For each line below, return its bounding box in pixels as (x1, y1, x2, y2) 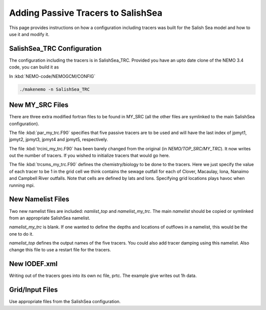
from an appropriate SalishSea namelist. (9, 215, 91, 221)
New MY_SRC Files (9, 101, 68, 109)
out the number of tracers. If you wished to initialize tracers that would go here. (9, 153, 170, 159)
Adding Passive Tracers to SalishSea (9, 7, 163, 18)
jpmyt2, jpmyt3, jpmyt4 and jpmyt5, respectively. (9, 137, 108, 142)
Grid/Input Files (9, 286, 58, 294)
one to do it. (9, 231, 34, 237)
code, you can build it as (9, 64, 59, 70)
